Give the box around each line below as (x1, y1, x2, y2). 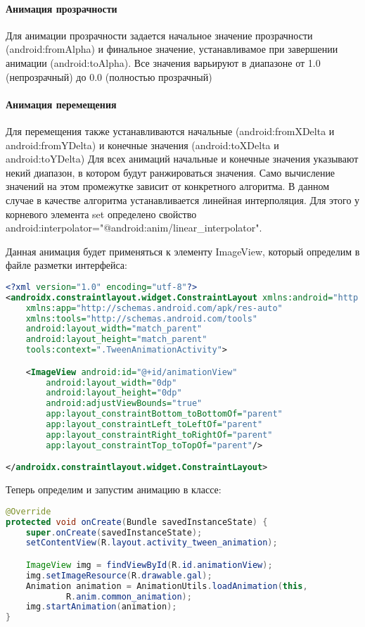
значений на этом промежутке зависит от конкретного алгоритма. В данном (6, 179, 330, 194)
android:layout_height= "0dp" (46, 388, 182, 398)
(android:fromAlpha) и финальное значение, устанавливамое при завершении (6, 42, 338, 56)
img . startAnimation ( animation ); (25, 602, 177, 612)
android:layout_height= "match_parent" (25, 334, 207, 345)
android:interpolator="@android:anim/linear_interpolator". (6, 220, 262, 235)
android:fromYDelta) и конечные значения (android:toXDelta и (6, 137, 279, 152)
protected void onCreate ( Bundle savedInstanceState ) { (6, 517, 268, 527)
